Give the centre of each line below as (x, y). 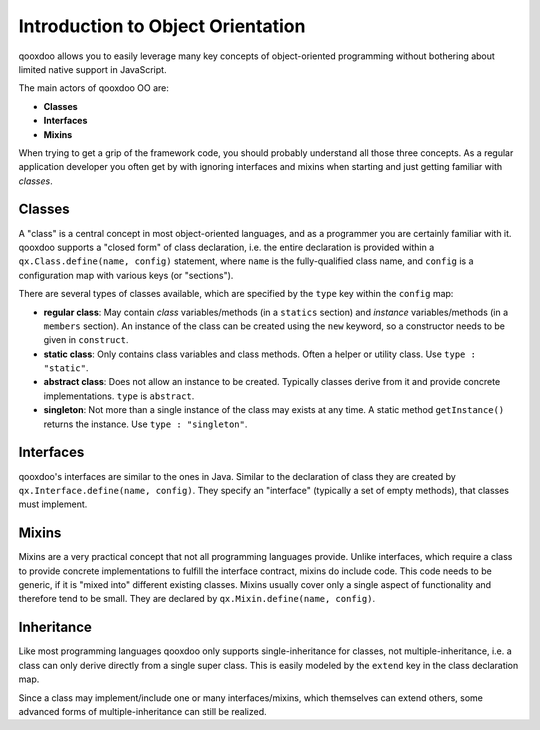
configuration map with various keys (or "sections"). (126, 275)
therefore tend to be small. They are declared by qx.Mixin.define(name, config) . (196, 599)
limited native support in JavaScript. (92, 69)
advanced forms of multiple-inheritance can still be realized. (142, 711)
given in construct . (86, 340)
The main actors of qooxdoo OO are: (94, 88)
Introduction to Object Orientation (162, 26)
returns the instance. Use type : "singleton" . (145, 424)
